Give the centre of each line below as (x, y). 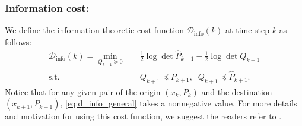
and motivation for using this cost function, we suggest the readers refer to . (143, 116)
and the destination (237, 91)
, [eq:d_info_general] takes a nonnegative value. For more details (179, 103)
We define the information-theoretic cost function (94, 30)
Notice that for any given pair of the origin (83, 91)
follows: (18, 41)
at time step (248, 30)
